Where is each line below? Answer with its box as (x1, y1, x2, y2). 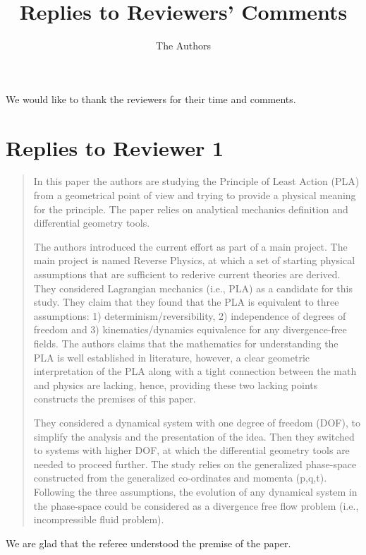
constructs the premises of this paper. (33, 391, 196, 406)
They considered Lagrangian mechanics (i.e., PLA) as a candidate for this (33, 280, 353, 295)
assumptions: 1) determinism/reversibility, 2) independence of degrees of (33, 308, 346, 323)
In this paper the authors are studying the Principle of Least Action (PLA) (33, 174, 360, 189)
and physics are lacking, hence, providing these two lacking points (33, 377, 318, 392)
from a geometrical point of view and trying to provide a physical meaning (33, 188, 356, 203)
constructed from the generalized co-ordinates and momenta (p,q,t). (33, 470, 327, 485)
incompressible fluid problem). (33, 512, 164, 527)
